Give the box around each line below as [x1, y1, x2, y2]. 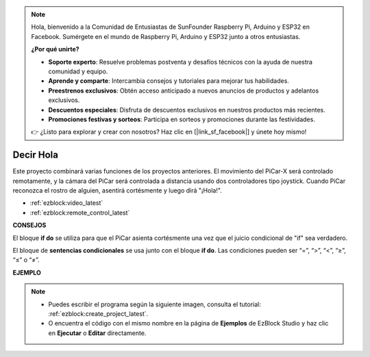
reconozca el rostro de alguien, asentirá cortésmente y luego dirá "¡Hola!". [12, 186, 222, 195]
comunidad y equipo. [48, 67, 108, 75]
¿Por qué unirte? [31, 45, 79, 53]
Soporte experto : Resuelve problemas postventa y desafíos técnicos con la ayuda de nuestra [48, 58, 313, 66]
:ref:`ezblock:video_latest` [29, 199, 103, 207]
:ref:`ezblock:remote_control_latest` [29, 208, 130, 217]
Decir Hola [12, 149, 58, 161]
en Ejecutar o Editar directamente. [48, 329, 147, 337]
